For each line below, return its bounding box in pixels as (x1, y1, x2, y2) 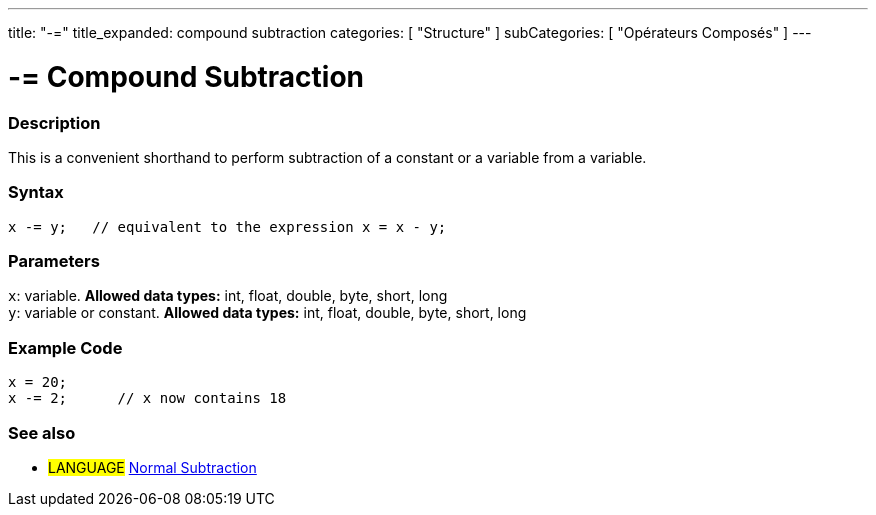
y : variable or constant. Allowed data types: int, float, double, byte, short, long (8, 304, 527, 322)
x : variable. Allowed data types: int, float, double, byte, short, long (8, 287, 448, 305)
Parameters (8, 251, 100, 271)
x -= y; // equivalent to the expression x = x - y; (8, 218, 447, 235)
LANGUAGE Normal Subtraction (48, 458, 257, 476)
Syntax (8, 182, 64, 203)
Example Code (8, 337, 123, 358)
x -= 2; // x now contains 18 (8, 390, 287, 407)
